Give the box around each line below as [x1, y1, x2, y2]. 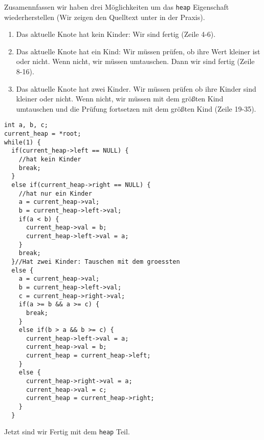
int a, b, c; [4, 121, 48, 129]
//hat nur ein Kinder [18, 190, 92, 197]
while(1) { [4, 138, 41, 146]
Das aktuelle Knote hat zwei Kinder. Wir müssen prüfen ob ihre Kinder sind [16, 83, 256, 94]
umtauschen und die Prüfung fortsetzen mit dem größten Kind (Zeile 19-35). [16, 103, 256, 114]
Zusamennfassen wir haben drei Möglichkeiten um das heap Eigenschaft [4, 2, 229, 12]
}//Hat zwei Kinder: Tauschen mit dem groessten [11, 258, 180, 265]
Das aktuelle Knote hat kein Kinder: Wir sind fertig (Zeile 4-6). [16, 29, 216, 39]
